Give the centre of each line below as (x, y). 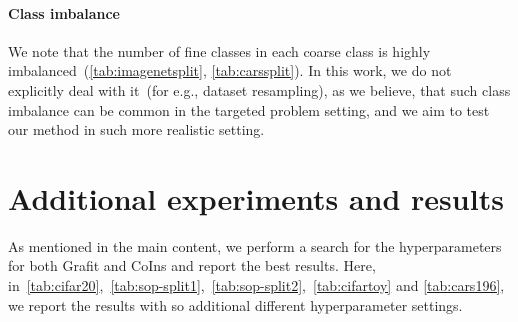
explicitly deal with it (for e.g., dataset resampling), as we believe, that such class (259, 89)
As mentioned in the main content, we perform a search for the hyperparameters (255, 245)
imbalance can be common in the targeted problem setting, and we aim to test (249, 109)
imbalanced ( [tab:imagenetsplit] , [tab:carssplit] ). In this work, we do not (230, 70)
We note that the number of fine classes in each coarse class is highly (219, 50)
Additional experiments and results (256, 197)
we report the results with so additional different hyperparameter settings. (235, 304)
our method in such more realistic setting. (136, 129)
